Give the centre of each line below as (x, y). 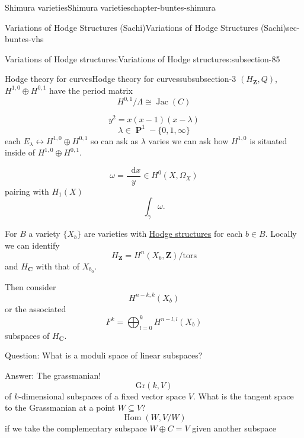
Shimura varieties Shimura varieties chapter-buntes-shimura (110, 7)
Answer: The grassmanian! (53, 375)
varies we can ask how (188, 140)
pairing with (27, 191)
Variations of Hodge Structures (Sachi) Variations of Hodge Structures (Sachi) (146, 27)
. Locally (281, 234)
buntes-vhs (24, 39)
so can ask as (115, 140)
